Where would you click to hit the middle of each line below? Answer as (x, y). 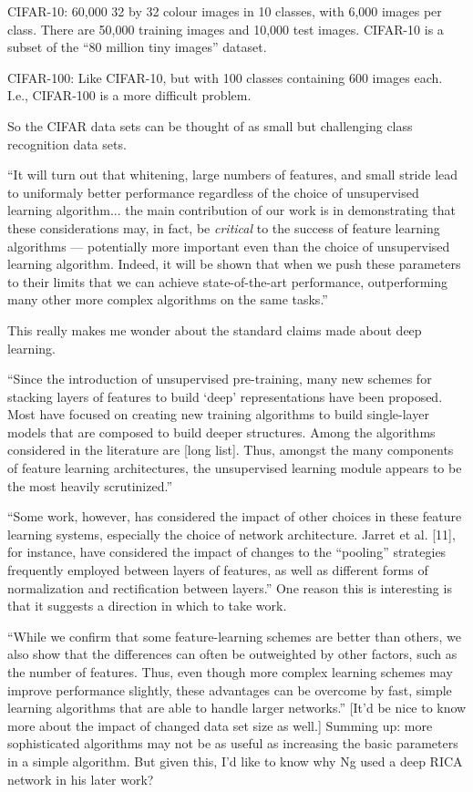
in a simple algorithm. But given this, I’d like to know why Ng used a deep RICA (235, 761)
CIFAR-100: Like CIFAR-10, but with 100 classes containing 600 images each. (225, 77)
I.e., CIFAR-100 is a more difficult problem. (129, 95)
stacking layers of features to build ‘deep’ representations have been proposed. (225, 396)
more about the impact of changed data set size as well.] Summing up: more (220, 725)
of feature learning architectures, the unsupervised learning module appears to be (235, 468)
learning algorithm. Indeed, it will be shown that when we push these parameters (234, 264)
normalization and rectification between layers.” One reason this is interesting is (230, 587)
